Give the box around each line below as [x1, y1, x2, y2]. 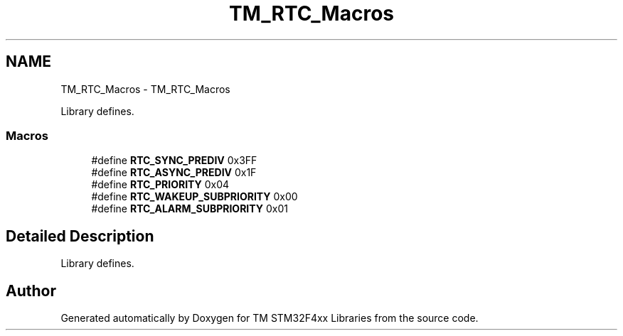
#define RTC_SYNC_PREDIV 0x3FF [91, 154, 257, 167]
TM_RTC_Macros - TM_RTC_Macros [60, 82, 230, 95]
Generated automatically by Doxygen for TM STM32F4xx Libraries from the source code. [60, 312, 479, 325]
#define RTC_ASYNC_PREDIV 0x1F [91, 166, 257, 179]
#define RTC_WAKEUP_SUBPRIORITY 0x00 [91, 190, 298, 203]
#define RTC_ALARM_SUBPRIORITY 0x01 [91, 202, 288, 215]
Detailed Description [6, 227, 154, 245]
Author [6, 281, 56, 300]
